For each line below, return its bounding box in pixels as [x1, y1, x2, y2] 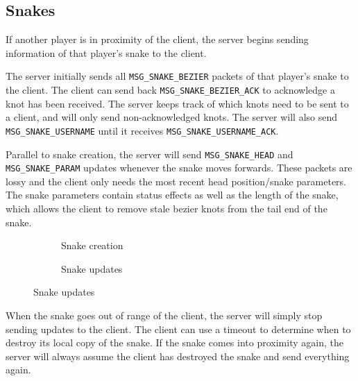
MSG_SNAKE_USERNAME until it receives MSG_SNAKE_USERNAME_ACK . [6, 123, 279, 137]
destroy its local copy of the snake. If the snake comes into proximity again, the [6, 335, 343, 350]
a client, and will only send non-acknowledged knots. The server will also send [6, 110, 338, 124]
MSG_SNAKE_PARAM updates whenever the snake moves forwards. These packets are [6, 160, 352, 175]
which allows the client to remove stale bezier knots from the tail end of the [6, 201, 327, 216]
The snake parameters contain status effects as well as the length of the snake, [6, 187, 339, 202]
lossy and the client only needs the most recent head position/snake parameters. [6, 173, 347, 188]
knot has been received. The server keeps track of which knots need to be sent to [6, 96, 349, 110]
